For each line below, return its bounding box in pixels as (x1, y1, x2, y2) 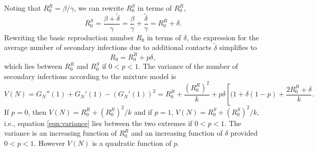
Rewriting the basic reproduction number (4, 32, 134, 42)
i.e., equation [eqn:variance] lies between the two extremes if (4, 117, 193, 128)
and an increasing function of (131, 128, 223, 138)
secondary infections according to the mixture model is (4, 70, 176, 81)
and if (134, 106, 153, 117)
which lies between (4, 61, 62, 71)
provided (230, 128, 258, 138)
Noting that (4, 3, 41, 13)
